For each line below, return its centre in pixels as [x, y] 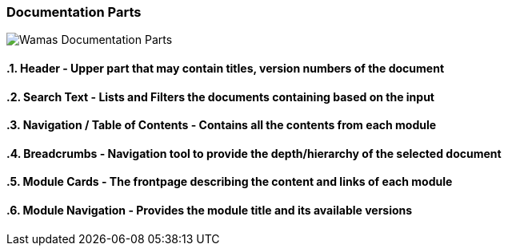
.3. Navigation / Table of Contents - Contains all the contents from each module [222, 125]
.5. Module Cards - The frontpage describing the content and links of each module [230, 182]
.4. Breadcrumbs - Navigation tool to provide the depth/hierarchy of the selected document [254, 153]
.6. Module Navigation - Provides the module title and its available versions [210, 211]
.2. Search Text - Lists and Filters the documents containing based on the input [220, 96]
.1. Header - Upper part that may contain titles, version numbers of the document [226, 68]
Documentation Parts [74, 12]
